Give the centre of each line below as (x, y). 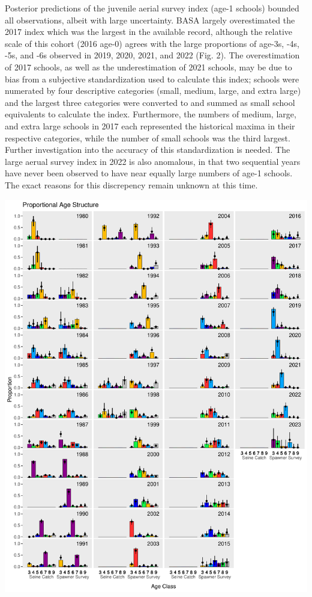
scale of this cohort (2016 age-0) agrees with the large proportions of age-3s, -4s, (152, 43)
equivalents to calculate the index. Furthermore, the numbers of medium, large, (151, 114)
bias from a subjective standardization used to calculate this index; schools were (152, 79)
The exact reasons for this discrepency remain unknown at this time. (131, 184)
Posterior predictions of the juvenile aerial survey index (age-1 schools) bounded (152, 8)
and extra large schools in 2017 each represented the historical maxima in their (150, 125)
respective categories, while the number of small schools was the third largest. (148, 138)
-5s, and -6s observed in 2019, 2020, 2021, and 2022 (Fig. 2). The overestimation (152, 55)
